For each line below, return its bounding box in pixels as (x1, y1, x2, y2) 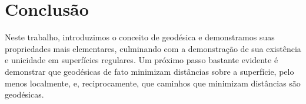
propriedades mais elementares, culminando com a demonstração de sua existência (5, 42, 301, 54)
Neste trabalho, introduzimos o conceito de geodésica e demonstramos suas (5, 31, 275, 43)
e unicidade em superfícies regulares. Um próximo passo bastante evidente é (5, 54, 278, 66)
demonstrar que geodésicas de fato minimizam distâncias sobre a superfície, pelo (5, 65, 294, 77)
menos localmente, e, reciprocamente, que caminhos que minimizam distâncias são (5, 77, 301, 89)
